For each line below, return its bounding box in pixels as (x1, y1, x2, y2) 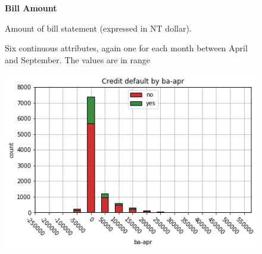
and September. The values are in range (5, 53, 151, 66)
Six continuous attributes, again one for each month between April (5, 42, 248, 54)
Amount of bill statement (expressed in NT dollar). (5, 21, 192, 34)
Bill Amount (5, 2, 57, 14)
